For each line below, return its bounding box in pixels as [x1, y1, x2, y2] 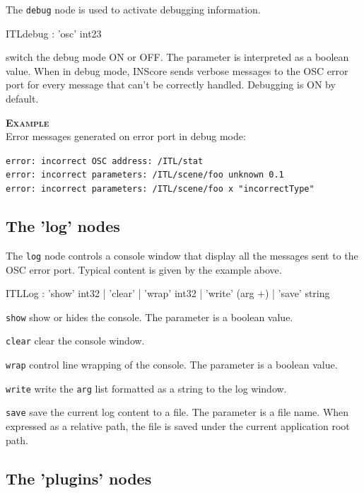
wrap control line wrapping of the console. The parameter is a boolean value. [6, 357, 338, 372]
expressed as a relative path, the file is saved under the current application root [6, 419, 350, 434]
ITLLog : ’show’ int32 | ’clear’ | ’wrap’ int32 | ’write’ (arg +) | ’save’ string [6, 286, 330, 301]
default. [6, 91, 39, 106]
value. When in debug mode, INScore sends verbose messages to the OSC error [6, 63, 348, 78]
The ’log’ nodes [6, 215, 120, 237]
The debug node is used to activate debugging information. [6, 2, 261, 16]
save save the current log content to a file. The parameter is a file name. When [6, 405, 349, 419]
